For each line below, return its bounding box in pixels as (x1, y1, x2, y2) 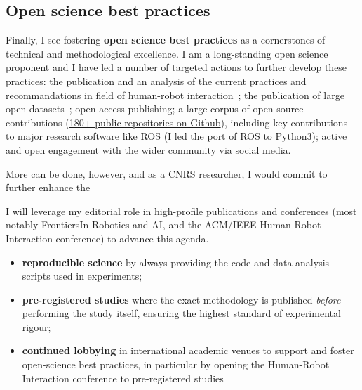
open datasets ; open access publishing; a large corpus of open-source (6, 101, 304, 116)
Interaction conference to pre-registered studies (22, 370, 224, 385)
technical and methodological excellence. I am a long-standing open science (6, 46, 328, 60)
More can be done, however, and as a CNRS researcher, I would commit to (6, 166, 328, 181)
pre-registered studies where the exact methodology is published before (22, 292, 341, 306)
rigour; (22, 319, 51, 334)
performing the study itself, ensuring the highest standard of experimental (22, 306, 341, 320)
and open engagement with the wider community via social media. (6, 142, 291, 157)
